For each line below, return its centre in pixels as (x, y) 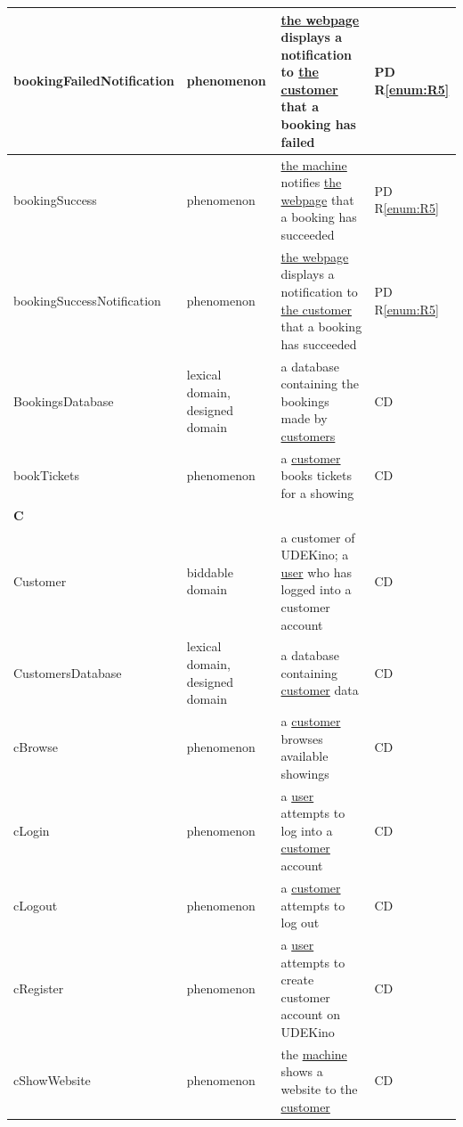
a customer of (318, 537)
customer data (320, 690)
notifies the (311, 182)
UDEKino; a (315, 555)
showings (305, 773)
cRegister (39, 988)
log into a (307, 830)
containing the (320, 384)
